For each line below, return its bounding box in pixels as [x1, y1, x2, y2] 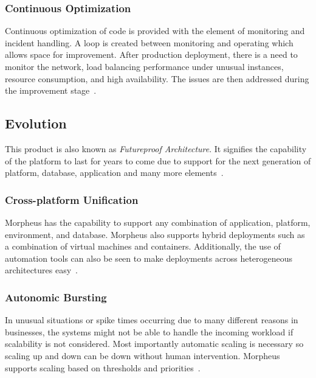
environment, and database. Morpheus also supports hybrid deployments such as [5, 228, 305, 240]
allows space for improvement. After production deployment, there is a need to [5, 48, 298, 61]
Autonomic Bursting [5, 289, 107, 304]
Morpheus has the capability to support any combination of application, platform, [5, 215, 311, 228]
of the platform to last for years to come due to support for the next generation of [5, 154, 311, 167]
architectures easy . [5, 264, 78, 276]
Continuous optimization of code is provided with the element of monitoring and [5, 24, 305, 37]
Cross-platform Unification [5, 192, 139, 207]
